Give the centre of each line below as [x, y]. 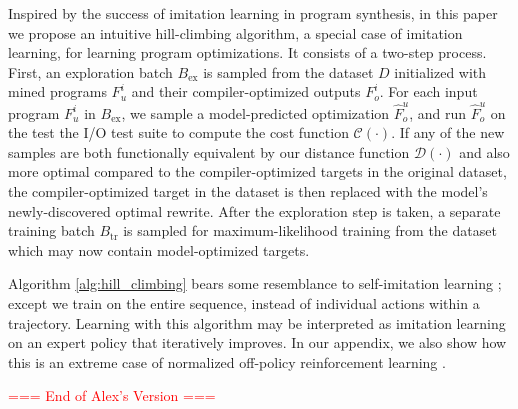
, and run [438, 112]
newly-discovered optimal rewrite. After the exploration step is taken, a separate [254, 210]
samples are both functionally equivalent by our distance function [209, 151]
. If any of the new [448, 132]
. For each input [428, 91]
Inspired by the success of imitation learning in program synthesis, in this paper [253, 13]
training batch [51, 230]
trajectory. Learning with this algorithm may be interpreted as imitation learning [257, 322]
